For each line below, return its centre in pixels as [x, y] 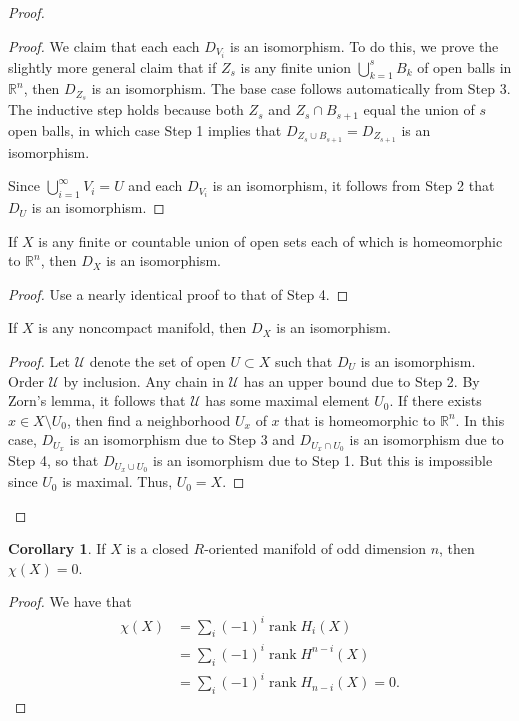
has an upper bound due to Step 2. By [361, 380]
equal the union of [419, 109]
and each [155, 185]
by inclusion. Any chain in [143, 380]
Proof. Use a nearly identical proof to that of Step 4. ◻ [178, 293]
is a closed [157, 548]
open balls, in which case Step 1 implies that [145, 129]
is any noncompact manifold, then [142, 327]
